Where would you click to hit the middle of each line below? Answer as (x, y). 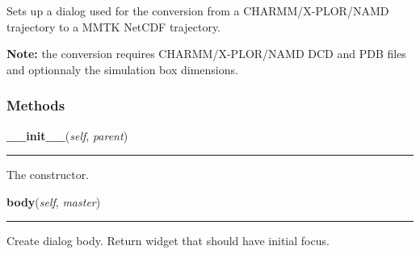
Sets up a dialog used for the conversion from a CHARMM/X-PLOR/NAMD (198, 10)
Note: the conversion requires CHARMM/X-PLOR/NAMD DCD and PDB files (206, 54)
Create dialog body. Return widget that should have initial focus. (168, 241)
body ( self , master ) (54, 201)
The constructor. (48, 175)
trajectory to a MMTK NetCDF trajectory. (114, 26)
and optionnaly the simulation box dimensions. (122, 69)
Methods (36, 105)
